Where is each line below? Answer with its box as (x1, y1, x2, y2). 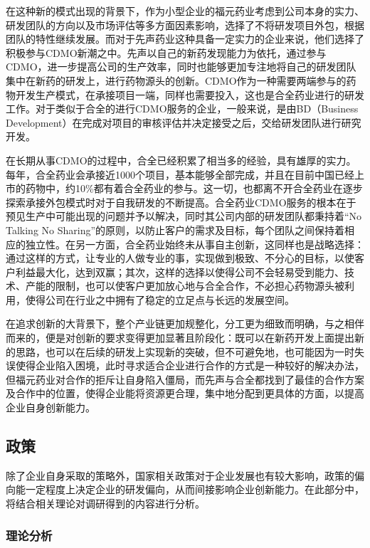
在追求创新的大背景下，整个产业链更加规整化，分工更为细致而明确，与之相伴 (6, 316, 364, 331)
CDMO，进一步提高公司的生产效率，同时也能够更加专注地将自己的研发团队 (6, 59, 356, 74)
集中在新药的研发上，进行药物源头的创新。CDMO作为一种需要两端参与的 (6, 73, 347, 88)
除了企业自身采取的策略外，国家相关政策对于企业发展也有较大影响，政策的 (6, 468, 354, 483)
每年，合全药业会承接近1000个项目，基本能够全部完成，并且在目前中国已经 (6, 167, 354, 181)
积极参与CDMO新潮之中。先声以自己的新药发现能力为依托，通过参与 (6, 45, 327, 60)
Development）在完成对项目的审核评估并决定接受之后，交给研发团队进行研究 (6, 115, 361, 130)
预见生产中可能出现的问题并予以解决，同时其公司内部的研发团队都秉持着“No (6, 209, 362, 223)
